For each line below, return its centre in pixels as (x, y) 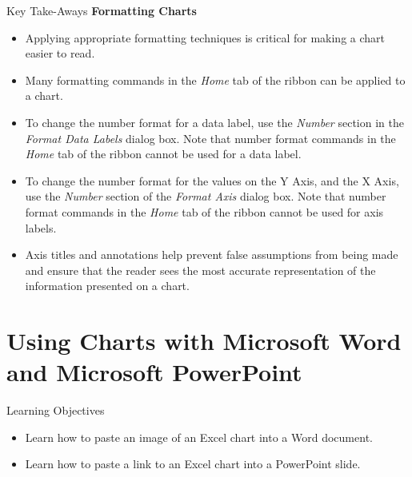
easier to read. (60, 53)
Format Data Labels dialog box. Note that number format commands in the (210, 138)
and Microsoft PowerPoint (154, 372)
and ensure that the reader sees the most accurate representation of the (200, 270)
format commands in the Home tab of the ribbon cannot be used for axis (204, 211)
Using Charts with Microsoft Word (204, 341)
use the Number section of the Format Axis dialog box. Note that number (206, 196)
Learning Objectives (56, 410)
